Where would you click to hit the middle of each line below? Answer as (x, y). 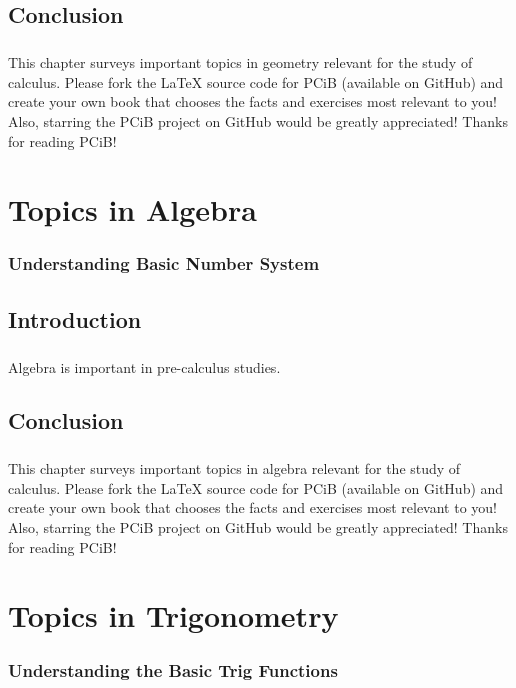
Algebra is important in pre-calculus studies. (144, 366)
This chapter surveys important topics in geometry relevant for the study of (240, 62)
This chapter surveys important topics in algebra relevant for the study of (234, 468)
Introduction (75, 318)
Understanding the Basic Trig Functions (173, 669)
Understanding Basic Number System (164, 263)
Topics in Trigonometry (173, 615)
